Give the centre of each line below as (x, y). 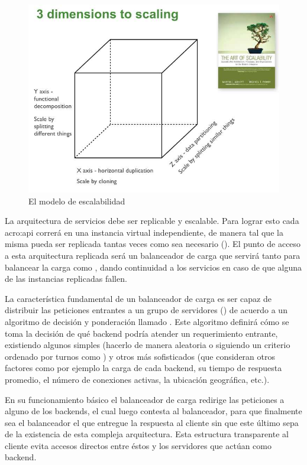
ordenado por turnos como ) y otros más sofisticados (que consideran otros (140, 356)
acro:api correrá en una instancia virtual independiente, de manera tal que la (144, 232)
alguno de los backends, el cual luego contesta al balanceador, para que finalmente (153, 411)
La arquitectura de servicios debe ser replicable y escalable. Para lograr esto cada (152, 221)
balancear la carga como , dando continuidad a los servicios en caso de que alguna (153, 267)
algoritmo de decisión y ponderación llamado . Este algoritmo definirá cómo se (147, 321)
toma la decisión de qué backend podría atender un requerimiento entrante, (141, 333)
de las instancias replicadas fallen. (66, 279)
